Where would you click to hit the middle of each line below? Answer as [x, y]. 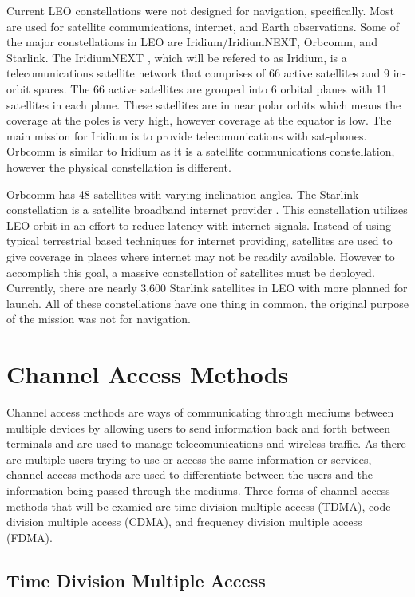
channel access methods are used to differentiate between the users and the [190, 474]
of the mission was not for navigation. [99, 319]
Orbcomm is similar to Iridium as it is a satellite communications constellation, [201, 151]
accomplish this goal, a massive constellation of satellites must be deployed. [191, 272]
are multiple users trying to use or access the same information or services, [189, 459]
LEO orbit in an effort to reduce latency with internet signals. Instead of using [199, 225]
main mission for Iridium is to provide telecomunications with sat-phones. [187, 135]
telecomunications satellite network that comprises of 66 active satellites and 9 [198, 73]
